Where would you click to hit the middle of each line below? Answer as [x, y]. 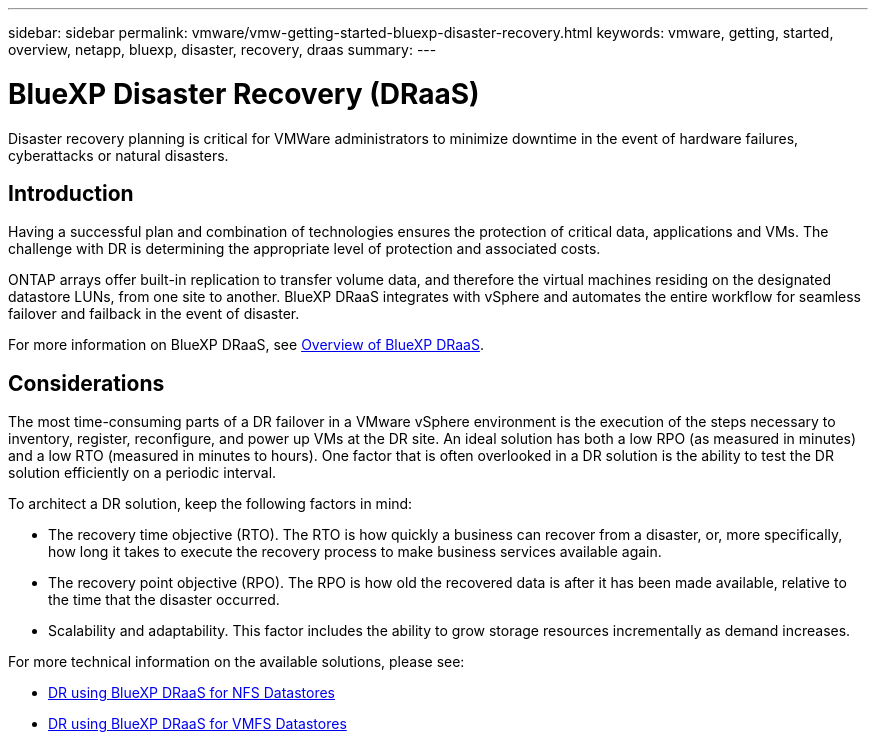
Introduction [71, 193]
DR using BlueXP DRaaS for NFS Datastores [192, 693]
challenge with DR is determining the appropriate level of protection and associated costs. [304, 249]
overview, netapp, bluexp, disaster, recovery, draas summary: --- [222, 49]
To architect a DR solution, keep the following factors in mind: [210, 504]
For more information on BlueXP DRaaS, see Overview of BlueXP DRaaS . [246, 345]
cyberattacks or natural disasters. [118, 155]
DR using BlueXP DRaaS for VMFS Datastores [197, 724]
